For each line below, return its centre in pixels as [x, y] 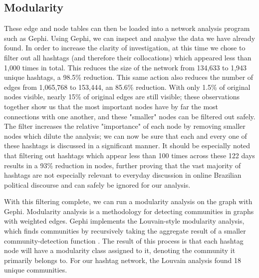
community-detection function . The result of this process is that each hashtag [124, 240]
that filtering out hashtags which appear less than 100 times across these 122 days [129, 155]
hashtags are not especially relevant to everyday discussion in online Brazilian [123, 175]
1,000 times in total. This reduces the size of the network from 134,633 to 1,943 [126, 67]
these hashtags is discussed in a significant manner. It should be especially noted [127, 145]
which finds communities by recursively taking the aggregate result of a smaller [125, 231]
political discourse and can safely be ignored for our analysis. [97, 184]
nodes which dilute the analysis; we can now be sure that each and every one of [126, 136]
